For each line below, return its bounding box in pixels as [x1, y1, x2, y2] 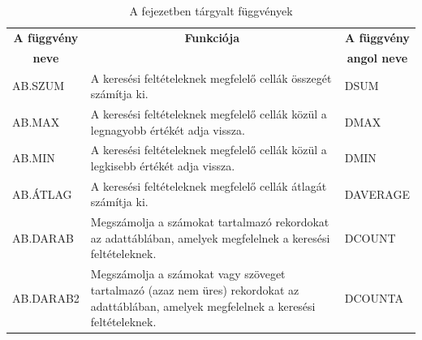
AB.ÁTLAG [12, 185, 72, 202]
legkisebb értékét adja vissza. [90, 157, 235, 174]
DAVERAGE [344, 185, 410, 202]
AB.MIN [12, 149, 55, 166]
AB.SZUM [12, 77, 64, 94]
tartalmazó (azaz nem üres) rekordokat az [90, 281, 299, 298]
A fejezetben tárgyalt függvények [129, 2, 293, 19]
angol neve [347, 49, 408, 66]
